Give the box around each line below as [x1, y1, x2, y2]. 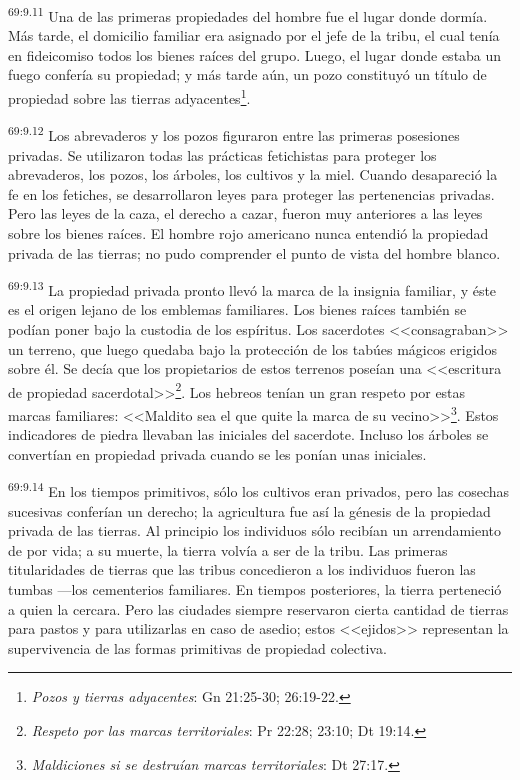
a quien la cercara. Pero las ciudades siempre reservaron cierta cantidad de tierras [8, 598, 509, 619]
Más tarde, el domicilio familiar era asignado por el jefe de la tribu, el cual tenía [8, 25, 500, 46]
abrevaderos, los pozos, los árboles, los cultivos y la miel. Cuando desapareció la [8, 164, 498, 185]
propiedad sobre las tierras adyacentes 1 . [8, 85, 251, 108]
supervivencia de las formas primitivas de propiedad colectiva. [8, 637, 387, 658]
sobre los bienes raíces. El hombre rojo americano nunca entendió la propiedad [8, 222, 489, 243]
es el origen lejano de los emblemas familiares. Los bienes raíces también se [8, 299, 467, 320]
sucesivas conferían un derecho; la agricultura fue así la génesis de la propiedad [8, 500, 491, 521]
